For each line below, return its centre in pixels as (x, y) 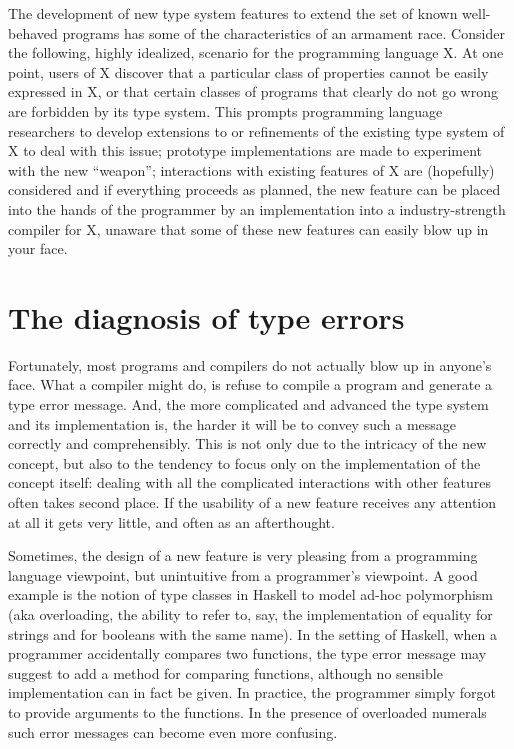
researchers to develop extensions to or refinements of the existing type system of (256, 130)
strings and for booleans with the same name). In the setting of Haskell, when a (252, 633)
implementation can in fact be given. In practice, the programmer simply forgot (252, 692)
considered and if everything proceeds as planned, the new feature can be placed (254, 189)
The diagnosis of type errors (206, 316)
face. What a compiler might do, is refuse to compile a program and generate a (250, 384)
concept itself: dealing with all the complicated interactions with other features (249, 482)
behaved (33, 32)
